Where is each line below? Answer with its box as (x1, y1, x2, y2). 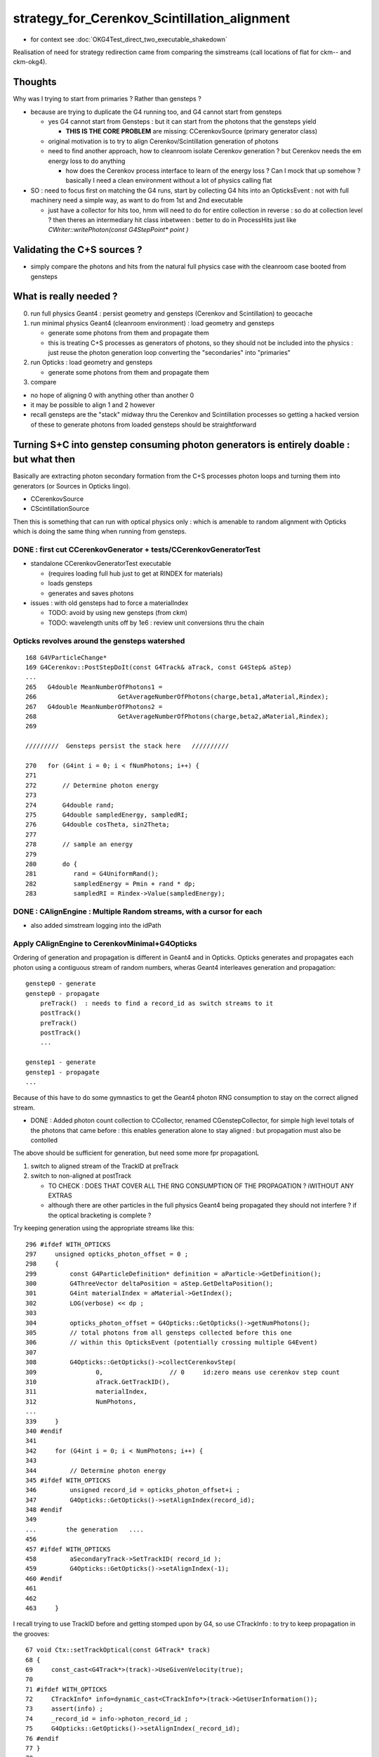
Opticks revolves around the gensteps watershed (13, 636, 185, 646)
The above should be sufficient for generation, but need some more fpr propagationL (13, 1149, 260, 1158)
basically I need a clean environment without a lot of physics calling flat (65, 176, 272, 185)
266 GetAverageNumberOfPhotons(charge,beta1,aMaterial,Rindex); (25, 693, 329, 701)
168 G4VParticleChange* (25, 654, 107, 661)
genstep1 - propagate (25, 1068, 100, 1076)
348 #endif (25, 1506, 63, 1514)
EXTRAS (48, 1191, 73, 1200)
